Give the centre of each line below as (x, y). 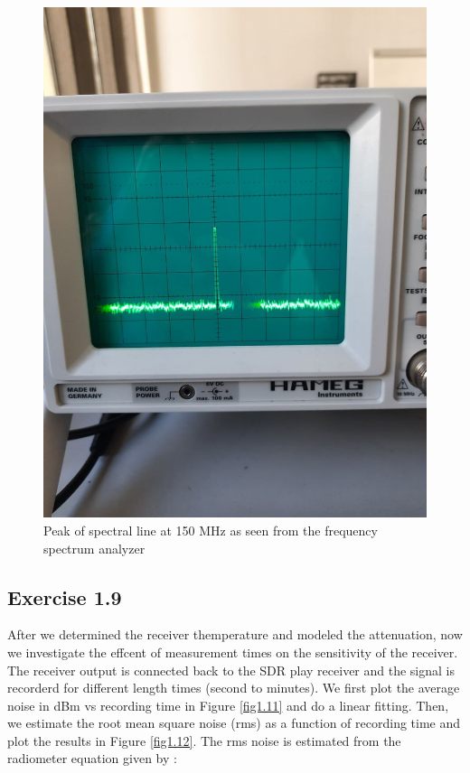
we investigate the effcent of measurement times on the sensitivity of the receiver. (233, 652)
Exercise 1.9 (65, 596)
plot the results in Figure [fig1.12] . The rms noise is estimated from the (204, 740)
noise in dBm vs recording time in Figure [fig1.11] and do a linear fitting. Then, (228, 705)
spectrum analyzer (94, 548)
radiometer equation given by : (92, 758)
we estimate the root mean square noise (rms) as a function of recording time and (234, 723)
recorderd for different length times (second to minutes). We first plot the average (234, 688)
